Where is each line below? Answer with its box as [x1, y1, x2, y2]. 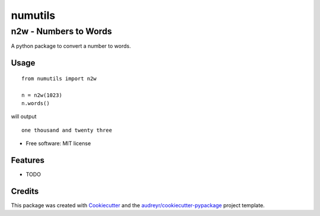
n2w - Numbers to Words [11, 26, 113, 37]
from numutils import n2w [21, 75, 97, 82]
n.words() [21, 100, 50, 106]
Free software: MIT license [25, 140, 91, 147]
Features [11, 155, 44, 165]
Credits [11, 186, 39, 196]
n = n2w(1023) [21, 91, 62, 99]
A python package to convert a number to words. [11, 42, 132, 50]
